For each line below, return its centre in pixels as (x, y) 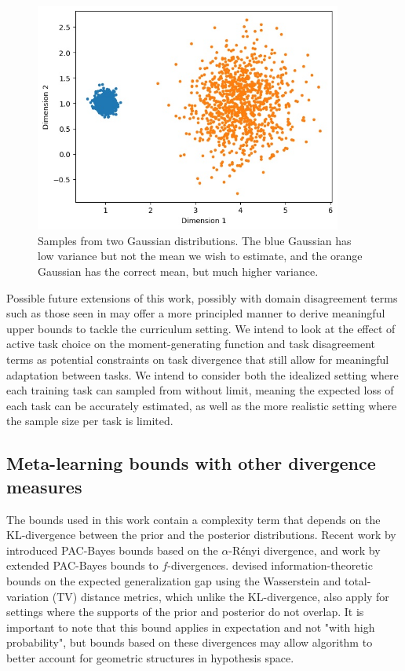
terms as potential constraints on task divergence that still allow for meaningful (198, 359)
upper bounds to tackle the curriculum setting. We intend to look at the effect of (201, 328)
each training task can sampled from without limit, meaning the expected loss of (200, 390)
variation (28, 596)
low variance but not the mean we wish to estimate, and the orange (200, 256)
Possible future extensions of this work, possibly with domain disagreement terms (202, 297)
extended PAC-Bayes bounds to (82, 565)
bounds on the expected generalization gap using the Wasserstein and (174, 580)
